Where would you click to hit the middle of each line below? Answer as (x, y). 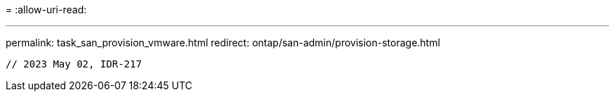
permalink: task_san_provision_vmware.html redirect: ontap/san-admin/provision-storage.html (223, 43)
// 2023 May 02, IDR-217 (74, 64)
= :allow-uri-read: (46, 9)
